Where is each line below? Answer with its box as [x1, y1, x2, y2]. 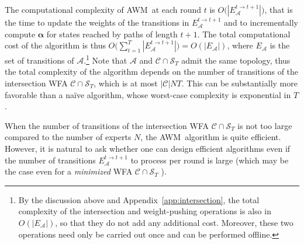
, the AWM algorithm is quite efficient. [140, 131, 281, 143]
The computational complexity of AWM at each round [5, 4, 202, 15]
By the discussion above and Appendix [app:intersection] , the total [18, 193, 260, 205]
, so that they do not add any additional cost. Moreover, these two [55, 216, 293, 228]
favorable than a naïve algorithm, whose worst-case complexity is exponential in [5, 88, 291, 100]
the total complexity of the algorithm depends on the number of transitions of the [5, 65, 299, 78]
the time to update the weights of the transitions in [5, 16, 189, 28]
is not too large [237, 119, 292, 131]
